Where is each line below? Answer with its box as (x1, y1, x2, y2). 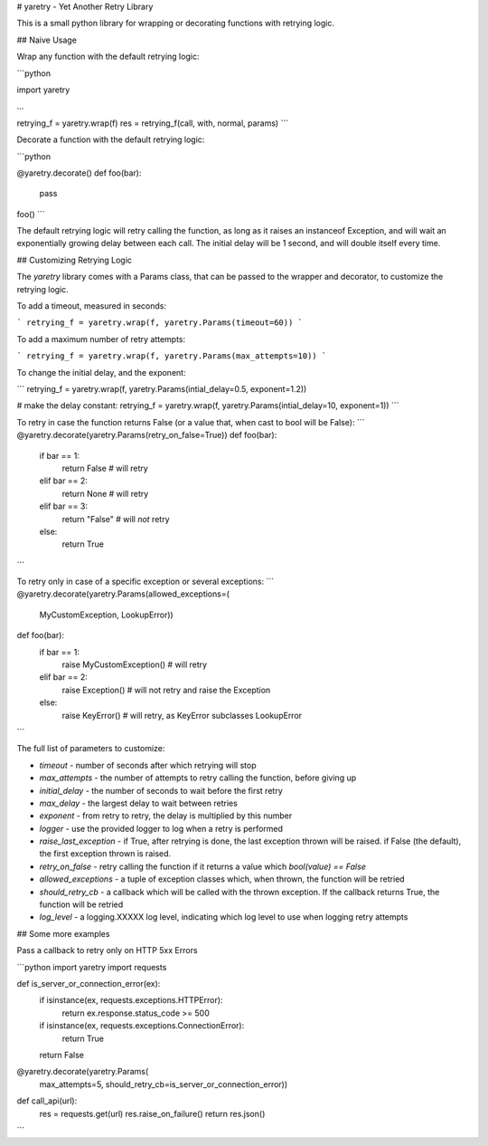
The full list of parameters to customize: (16, 743, 165, 754)
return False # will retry (61, 463, 148, 473)
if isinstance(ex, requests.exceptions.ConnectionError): (39, 1020, 245, 1031)
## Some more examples (16, 928, 110, 939)
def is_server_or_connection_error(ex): (16, 979, 161, 988)
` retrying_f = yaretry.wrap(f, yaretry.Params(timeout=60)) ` (16, 318, 303, 328)
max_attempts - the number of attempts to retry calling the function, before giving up (39, 772, 357, 783)
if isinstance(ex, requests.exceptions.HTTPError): (39, 995, 223, 1006)
